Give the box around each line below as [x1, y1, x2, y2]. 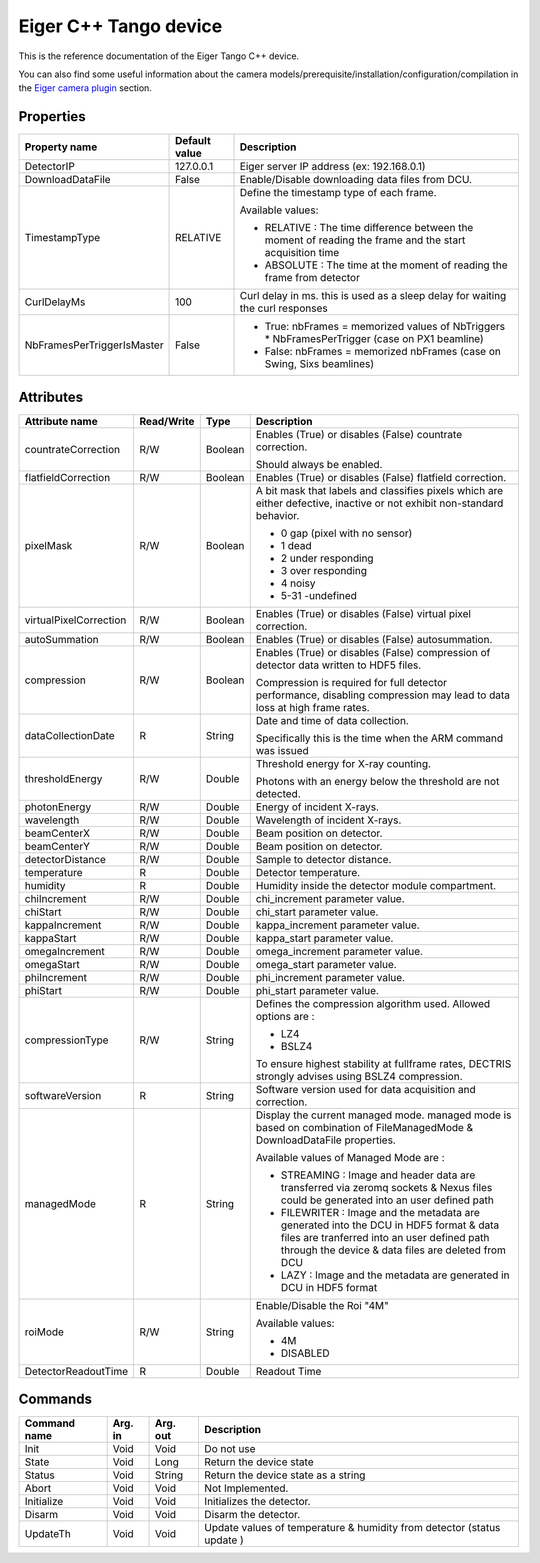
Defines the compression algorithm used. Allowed [255, 996, 491, 1010]
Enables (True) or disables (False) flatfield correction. [255, 470, 507, 484]
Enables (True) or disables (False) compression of [255, 645, 491, 659]
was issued [255, 743, 309, 757]
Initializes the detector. [204, 1495, 311, 1509]
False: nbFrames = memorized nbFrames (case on [264, 345, 502, 359]
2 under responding [280, 551, 374, 565]
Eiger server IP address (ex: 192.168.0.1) [239, 160, 426, 174]
